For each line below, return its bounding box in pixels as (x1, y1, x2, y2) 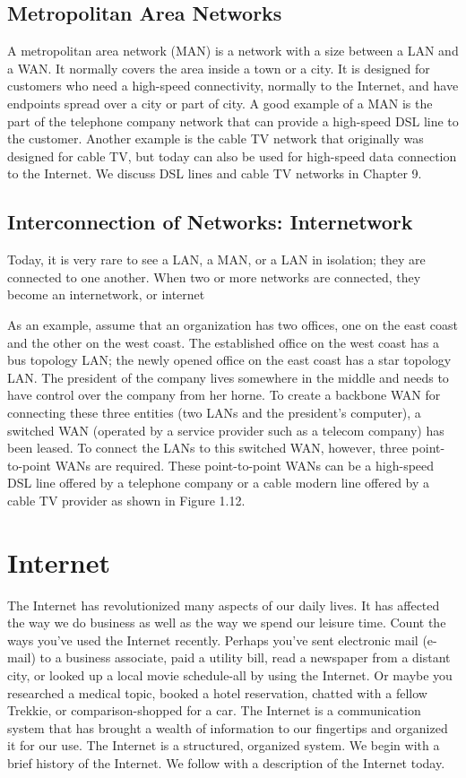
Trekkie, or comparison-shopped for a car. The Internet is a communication (7, 701, 421, 720)
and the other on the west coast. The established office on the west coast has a (7, 333, 439, 351)
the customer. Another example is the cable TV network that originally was (7, 129, 424, 148)
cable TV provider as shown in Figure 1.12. (7, 490, 246, 509)
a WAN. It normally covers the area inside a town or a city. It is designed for (7, 58, 430, 77)
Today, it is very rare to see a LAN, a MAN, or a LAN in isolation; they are (7, 250, 426, 269)
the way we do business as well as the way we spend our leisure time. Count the (7, 613, 446, 632)
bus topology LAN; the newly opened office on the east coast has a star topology (7, 350, 452, 369)
